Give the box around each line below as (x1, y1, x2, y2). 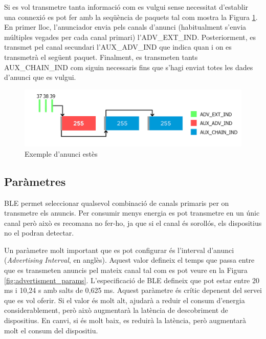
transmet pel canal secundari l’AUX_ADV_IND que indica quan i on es (4, 41, 232, 52)
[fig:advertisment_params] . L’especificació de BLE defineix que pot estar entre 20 (4, 274, 260, 285)
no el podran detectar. (4, 227, 74, 238)
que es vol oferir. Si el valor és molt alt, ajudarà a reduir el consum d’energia (4, 294, 245, 305)
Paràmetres (4, 173, 66, 189)
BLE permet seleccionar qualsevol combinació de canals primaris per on (4, 197, 229, 208)
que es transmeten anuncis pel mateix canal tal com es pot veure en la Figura (4, 265, 248, 276)
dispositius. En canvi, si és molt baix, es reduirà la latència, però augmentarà (4, 315, 246, 326)
